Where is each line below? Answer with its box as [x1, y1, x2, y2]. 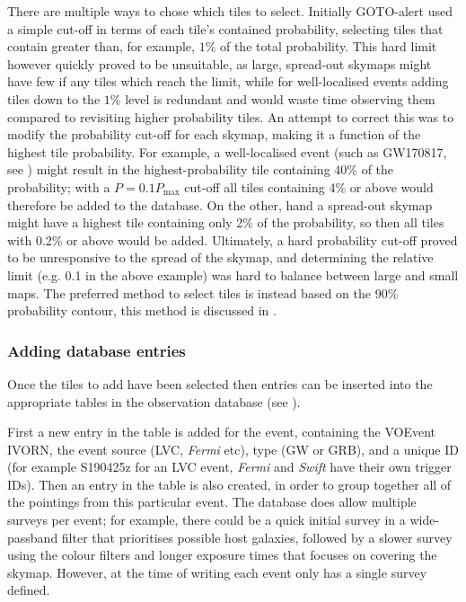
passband [7, 527, 58, 546]
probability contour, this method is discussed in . [7, 301, 277, 320]
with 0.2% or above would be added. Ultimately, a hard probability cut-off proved [7, 230, 458, 249]
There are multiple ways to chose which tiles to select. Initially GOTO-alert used [7, 2, 453, 20]
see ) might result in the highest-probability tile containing [7, 160, 330, 179]
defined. [7, 580, 50, 599]
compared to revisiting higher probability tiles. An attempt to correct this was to [7, 107, 454, 126]
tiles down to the [7, 89, 101, 108]
